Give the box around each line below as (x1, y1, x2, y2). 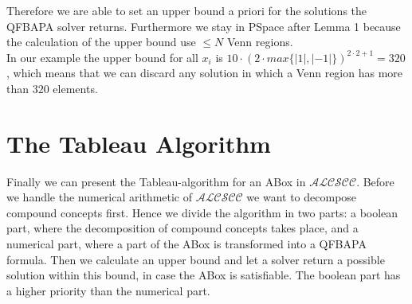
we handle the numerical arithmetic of (6, 189, 193, 205)
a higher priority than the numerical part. (6, 282, 210, 298)
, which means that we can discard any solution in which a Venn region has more (6, 64, 403, 81)
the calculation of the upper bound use (6, 33, 196, 50)
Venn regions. (227, 33, 293, 50)
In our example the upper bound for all (6, 49, 198, 65)
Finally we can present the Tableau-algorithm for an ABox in (6, 173, 306, 189)
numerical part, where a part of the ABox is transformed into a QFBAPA (6, 236, 367, 252)
